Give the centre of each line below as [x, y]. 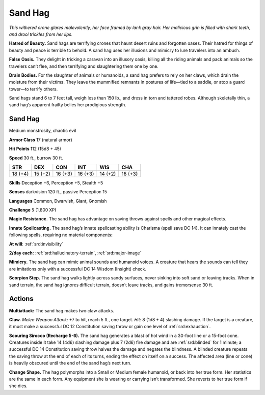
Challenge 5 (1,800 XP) [33, 210]
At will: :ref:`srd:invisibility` [36, 244]
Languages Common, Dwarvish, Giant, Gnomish [58, 201]
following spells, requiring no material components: [61, 235]
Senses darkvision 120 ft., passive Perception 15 [58, 192]
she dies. [18, 386]
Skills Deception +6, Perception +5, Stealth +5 [56, 182]
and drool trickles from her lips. [41, 34]
